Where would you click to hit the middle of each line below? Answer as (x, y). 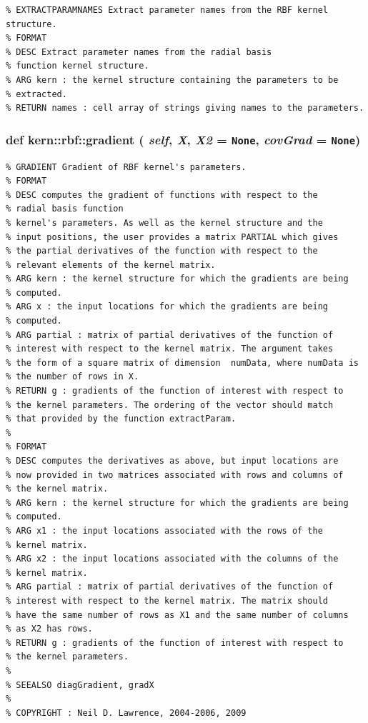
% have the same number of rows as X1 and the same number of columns (177, 615)
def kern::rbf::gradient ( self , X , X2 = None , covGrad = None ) (183, 139)
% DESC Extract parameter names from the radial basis (139, 52)
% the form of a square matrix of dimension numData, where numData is (182, 363)
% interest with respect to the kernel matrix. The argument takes (170, 349)
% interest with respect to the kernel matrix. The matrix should (167, 600)
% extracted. (36, 94)
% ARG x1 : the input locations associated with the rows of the (164, 530)
